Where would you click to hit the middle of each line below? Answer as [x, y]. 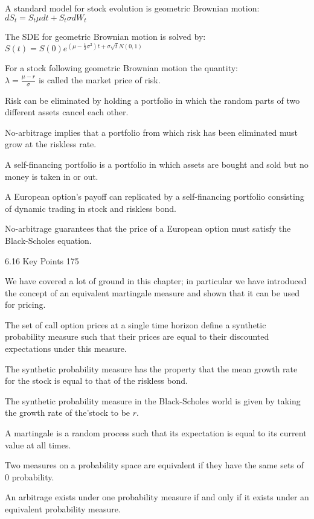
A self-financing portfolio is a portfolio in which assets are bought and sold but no [157, 164]
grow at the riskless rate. [51, 144]
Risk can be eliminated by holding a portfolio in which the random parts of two [152, 100]
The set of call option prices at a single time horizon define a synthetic [136, 324]
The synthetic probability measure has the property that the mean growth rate [151, 368]
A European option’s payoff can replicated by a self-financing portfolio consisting [155, 196]
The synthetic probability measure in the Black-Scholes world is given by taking [153, 400]
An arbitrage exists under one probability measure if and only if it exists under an [157, 497]
